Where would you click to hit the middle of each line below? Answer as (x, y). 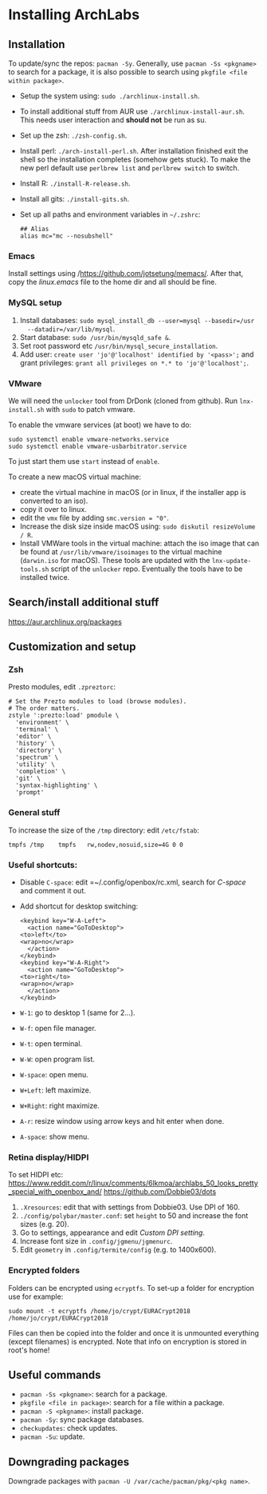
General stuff (34, 813)
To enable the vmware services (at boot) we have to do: (100, 425)
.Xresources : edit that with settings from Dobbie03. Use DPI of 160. (130, 1207)
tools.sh (34, 569)
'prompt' (30, 793)
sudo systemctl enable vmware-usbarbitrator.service (98, 446)
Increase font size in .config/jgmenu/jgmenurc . (96, 1241)
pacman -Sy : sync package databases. (82, 1420)
